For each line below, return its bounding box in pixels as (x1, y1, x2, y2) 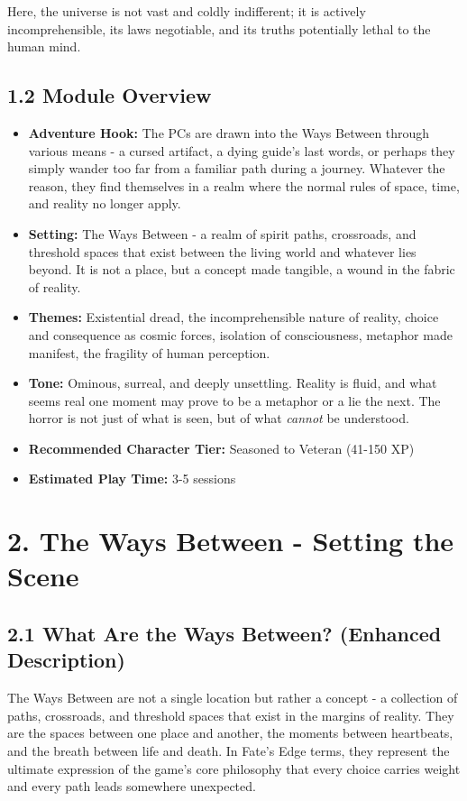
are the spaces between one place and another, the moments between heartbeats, (7, 723, 453, 742)
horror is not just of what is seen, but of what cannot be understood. (28, 409, 409, 428)
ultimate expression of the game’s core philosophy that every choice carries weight (7, 759, 461, 778)
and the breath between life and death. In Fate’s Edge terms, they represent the (7, 741, 450, 760)
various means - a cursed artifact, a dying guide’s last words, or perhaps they (28, 141, 455, 160)
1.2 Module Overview (7, 81, 212, 109)
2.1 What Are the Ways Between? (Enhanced (7, 620, 442, 648)
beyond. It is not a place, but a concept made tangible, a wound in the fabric (28, 260, 455, 279)
